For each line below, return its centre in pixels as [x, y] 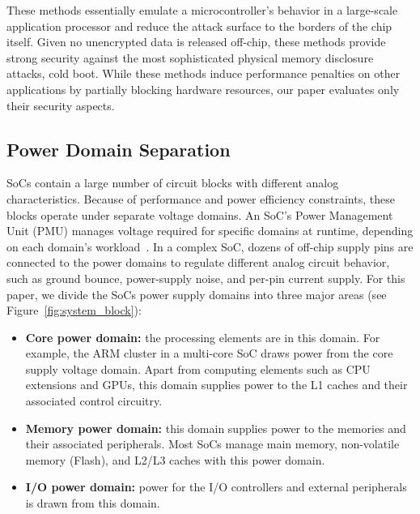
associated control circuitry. [94, 401]
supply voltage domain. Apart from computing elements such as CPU [198, 368]
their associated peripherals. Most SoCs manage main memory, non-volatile [212, 444]
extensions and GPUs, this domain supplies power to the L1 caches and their [216, 385]
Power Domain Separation [119, 149]
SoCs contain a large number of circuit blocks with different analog [173, 183]
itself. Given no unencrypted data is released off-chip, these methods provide [196, 42]
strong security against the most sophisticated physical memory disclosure [190, 57]
